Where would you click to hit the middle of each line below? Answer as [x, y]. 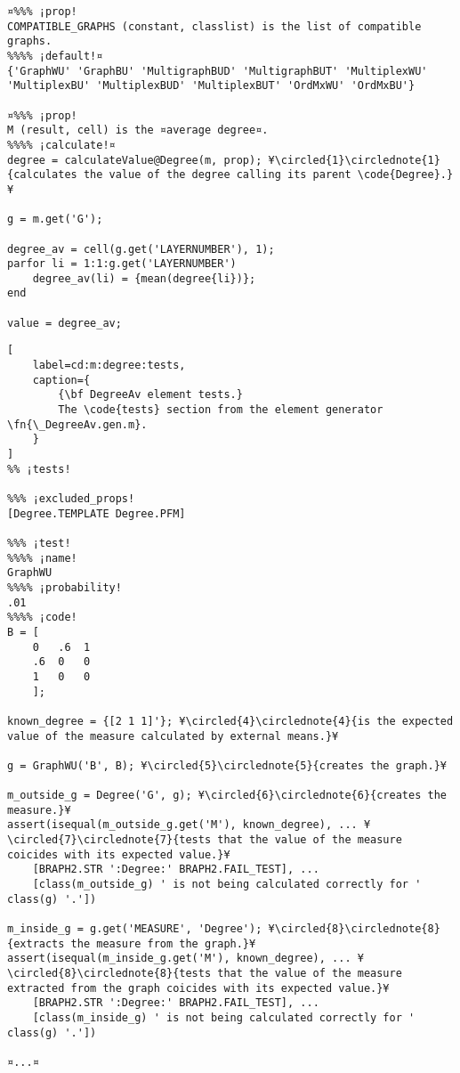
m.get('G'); [68, 219]
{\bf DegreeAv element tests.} [150, 395]
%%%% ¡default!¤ [55, 56]
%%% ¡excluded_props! [71, 499]
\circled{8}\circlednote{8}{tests [109, 973]
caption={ [61, 380]
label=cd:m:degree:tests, [109, 366]
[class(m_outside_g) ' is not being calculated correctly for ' [227, 885]
